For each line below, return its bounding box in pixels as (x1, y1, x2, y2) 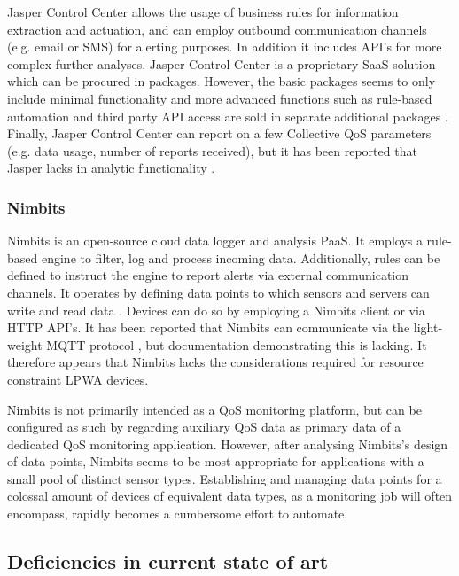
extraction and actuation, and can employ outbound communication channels (7, 19, 427, 38)
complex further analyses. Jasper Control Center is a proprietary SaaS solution (7, 54, 436, 73)
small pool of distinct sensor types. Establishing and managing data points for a (7, 469, 442, 487)
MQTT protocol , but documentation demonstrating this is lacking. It (46, 335, 427, 354)
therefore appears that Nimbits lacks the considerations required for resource (7, 353, 424, 371)
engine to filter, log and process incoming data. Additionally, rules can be (41, 248, 440, 267)
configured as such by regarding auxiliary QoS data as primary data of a (7, 417, 401, 436)
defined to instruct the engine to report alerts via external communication (7, 266, 409, 284)
